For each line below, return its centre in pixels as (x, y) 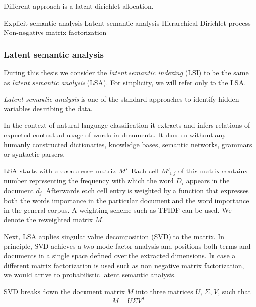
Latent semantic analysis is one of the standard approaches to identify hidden (122, 99)
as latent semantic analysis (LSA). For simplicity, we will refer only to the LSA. (125, 82)
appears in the (208, 181)
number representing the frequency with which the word (89, 181)
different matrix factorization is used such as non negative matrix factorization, (124, 265)
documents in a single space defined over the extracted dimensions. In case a (120, 256)
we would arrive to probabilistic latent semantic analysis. (90, 275)
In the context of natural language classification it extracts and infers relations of (127, 125)
